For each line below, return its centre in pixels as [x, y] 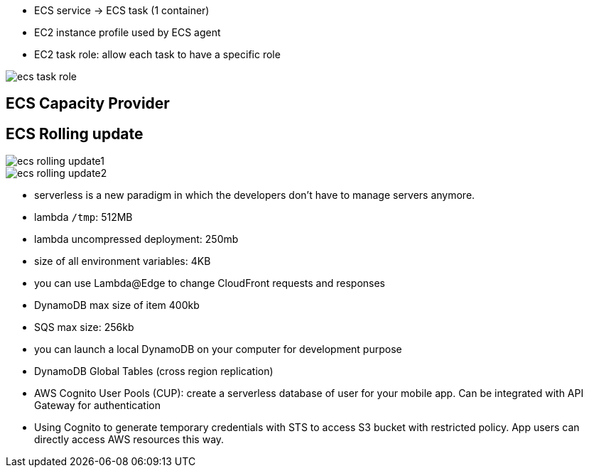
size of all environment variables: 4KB [123, 261]
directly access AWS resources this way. [129, 440]
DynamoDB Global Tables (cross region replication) [154, 371]
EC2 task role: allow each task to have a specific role [157, 54]
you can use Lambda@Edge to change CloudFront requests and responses [210, 283]
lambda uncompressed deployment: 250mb [136, 239]
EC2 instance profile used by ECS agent [128, 32]
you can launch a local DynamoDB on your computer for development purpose [218, 349]
